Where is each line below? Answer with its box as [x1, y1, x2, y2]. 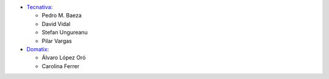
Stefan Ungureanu [41, 29, 88, 36]
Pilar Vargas [41, 37, 73, 45]
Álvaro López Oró [41, 54, 86, 62]
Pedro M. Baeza [41, 12, 82, 19]
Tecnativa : [26, 4, 53, 10]
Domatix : [26, 45, 49, 52]
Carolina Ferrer [41, 62, 80, 69]
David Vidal [41, 20, 71, 27]
